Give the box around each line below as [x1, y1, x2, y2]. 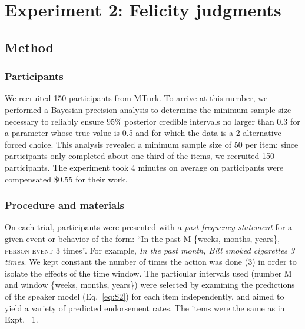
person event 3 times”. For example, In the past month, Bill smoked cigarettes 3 [5, 244, 295, 256]
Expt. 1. [5, 313, 38, 325]
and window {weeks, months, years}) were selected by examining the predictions [5, 278, 295, 291]
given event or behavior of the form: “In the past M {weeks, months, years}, [5, 232, 280, 244]
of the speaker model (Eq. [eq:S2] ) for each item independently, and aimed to [5, 290, 284, 302]
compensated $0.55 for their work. [5, 172, 128, 185]
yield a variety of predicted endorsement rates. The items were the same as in [5, 301, 285, 314]
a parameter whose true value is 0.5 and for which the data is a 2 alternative [5, 127, 281, 139]
